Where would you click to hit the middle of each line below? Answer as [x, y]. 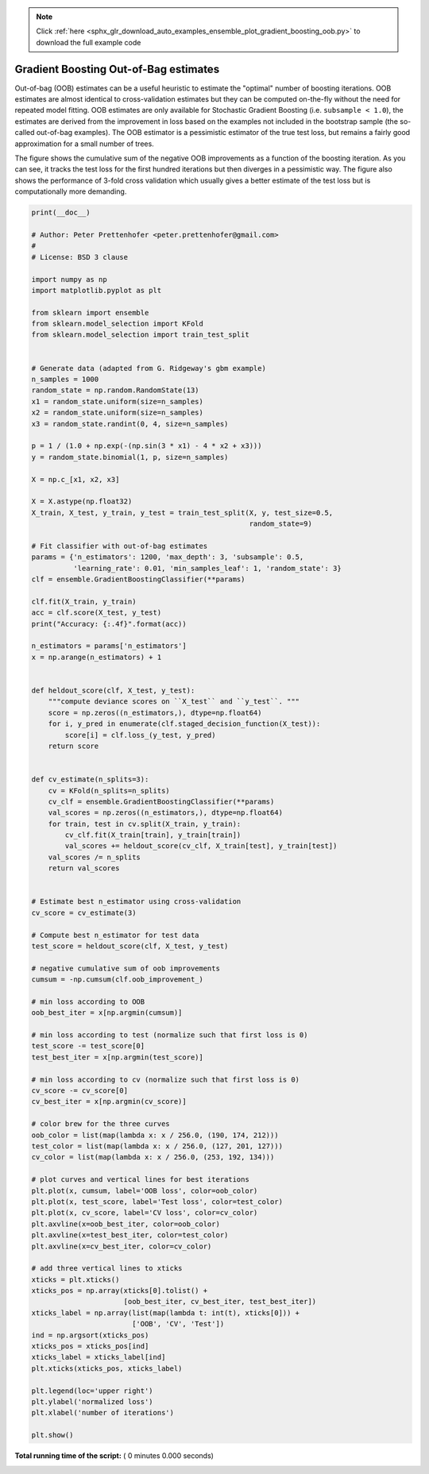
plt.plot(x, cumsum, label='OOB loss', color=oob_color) [145, 1190]
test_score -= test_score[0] [88, 1046]
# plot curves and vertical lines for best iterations [140, 1180]
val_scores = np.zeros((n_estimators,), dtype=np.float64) [166, 813]
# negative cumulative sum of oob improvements [126, 968]
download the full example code [89, 42]
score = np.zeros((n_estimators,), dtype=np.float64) [155, 712]
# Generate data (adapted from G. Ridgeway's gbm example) [149, 368]
